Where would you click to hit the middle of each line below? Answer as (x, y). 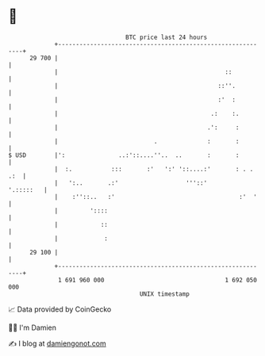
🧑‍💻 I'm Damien (33, 327)
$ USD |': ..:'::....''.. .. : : (124, 155)
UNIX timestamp (165, 294)
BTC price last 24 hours (167, 37)
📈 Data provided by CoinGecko (60, 309)
